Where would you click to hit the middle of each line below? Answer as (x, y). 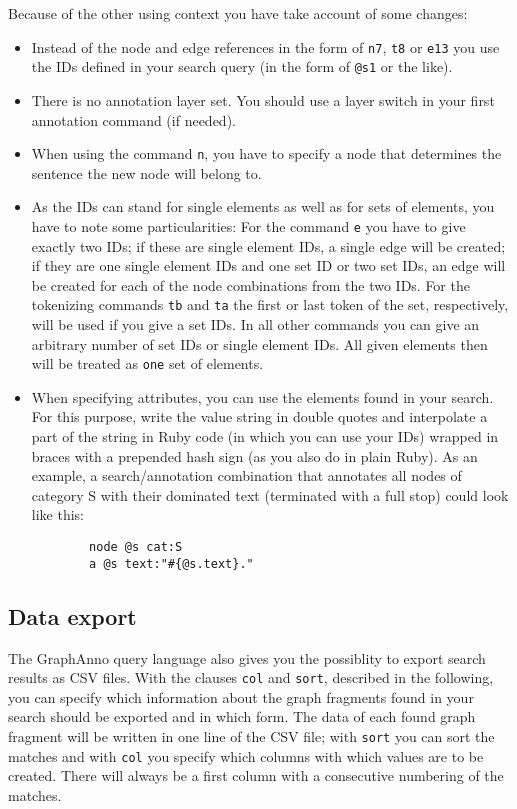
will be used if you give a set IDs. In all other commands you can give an (255, 324)
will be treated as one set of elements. (147, 363)
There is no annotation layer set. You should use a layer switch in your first (263, 99)
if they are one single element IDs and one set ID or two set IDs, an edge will (268, 265)
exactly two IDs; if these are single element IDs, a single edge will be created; (268, 245)
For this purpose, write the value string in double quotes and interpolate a (259, 416)
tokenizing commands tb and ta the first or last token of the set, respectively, (270, 304)
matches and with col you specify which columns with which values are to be (246, 755)
